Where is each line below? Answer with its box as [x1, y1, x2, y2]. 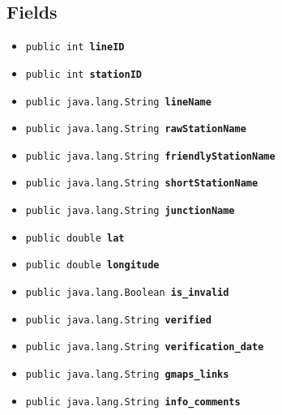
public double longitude [25, 259, 160, 272]
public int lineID [25, 41, 125, 53]
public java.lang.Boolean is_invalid [25, 287, 229, 299]
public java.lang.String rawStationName [25, 123, 246, 135]
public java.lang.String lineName [25, 96, 211, 108]
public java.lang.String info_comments [25, 396, 241, 408]
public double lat [25, 232, 125, 244]
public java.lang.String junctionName [25, 205, 235, 217]
